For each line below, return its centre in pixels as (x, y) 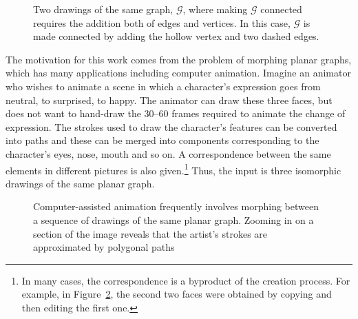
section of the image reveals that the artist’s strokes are (150, 233)
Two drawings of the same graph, (103, 9)
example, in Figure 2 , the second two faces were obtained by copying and (177, 294)
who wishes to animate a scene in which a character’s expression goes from (163, 86)
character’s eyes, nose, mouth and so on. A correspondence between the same (168, 153)
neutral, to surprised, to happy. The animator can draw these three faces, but (169, 100)
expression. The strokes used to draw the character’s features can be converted (171, 126)
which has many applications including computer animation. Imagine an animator (178, 73)
